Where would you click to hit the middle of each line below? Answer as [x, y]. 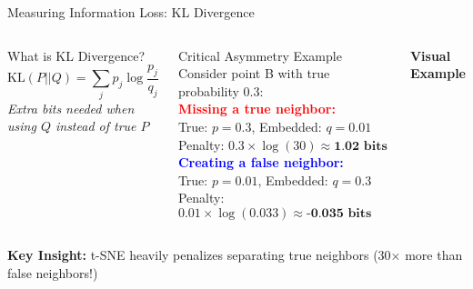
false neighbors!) [53, 272]
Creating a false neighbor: [261, 162]
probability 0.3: [221, 90]
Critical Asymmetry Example [260, 55]
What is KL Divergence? [76, 55]
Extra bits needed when [71, 108]
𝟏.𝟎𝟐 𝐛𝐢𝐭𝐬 [361, 146]
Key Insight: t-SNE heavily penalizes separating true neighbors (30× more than [235, 254]
